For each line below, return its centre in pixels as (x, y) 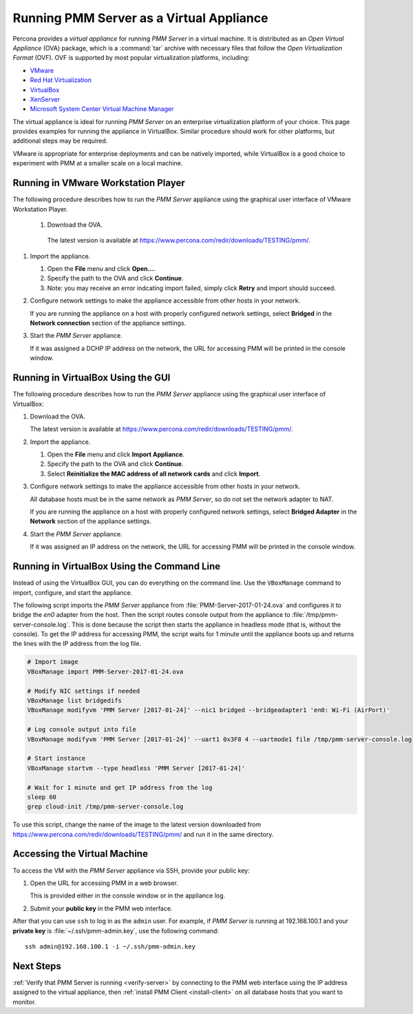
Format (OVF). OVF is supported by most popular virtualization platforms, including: (131, 58)
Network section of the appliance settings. (91, 521)
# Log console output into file (82, 730)
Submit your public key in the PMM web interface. (101, 908)
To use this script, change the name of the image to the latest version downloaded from (137, 824)
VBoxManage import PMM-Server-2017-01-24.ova (105, 671)
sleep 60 (42, 797)
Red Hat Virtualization (61, 80)
